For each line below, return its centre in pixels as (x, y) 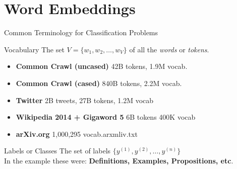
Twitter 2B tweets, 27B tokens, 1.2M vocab (85, 100)
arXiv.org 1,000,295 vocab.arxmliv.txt (77, 134)
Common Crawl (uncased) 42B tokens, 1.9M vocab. (102, 66)
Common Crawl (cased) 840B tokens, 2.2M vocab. (99, 83)
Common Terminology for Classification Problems (81, 32)
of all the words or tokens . (169, 49)
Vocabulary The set (34, 49)
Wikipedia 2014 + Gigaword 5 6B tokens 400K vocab (106, 117)
